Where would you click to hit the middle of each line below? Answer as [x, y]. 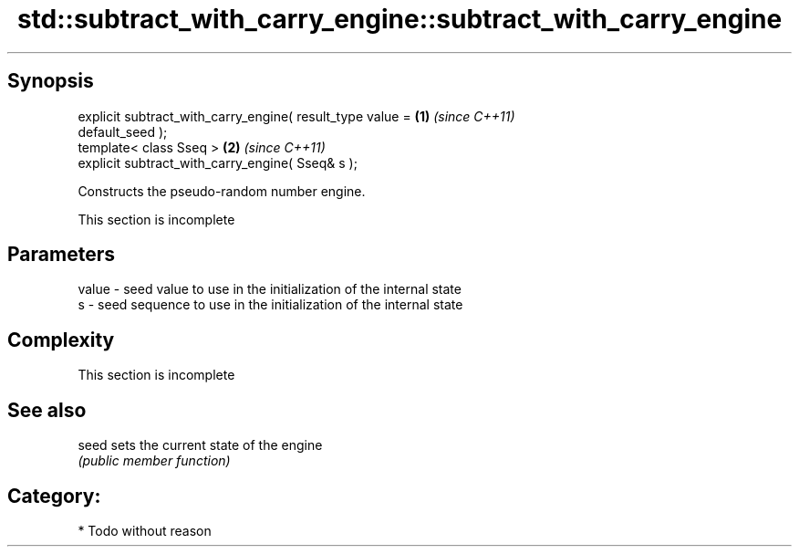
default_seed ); [123, 131]
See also [47, 410]
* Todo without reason [145, 530]
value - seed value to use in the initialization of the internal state [270, 289]
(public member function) [154, 461]
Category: [54, 496]
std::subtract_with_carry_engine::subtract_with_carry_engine [399, 19]
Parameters [61, 255]
